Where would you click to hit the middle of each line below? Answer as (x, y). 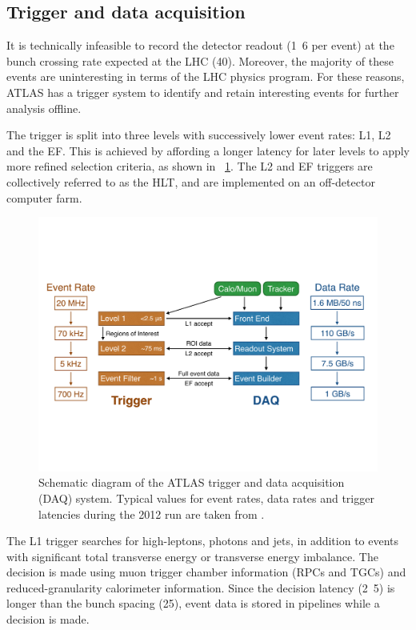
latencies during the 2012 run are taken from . (152, 514)
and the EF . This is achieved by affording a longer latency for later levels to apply (208, 150)
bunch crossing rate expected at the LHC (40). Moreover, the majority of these (200, 60)
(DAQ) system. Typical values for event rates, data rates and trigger (206, 498)
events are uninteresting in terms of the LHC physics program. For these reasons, (206, 76)
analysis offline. (44, 108)
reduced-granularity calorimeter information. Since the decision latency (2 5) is (201, 587)
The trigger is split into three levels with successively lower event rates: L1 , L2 (199, 135)
